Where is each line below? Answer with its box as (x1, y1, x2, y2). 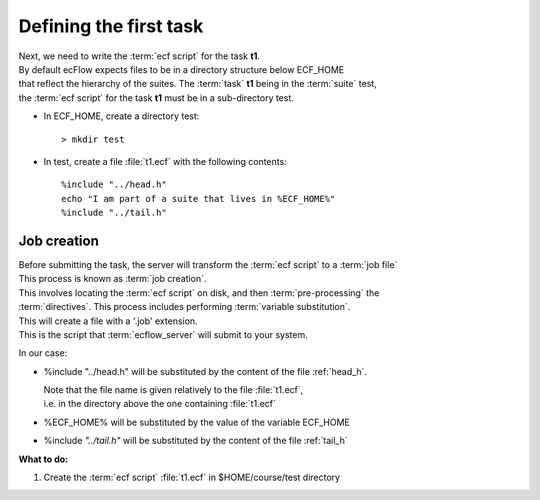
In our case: (18, 347, 68, 359)
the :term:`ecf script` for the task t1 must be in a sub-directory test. (18, 91, 295, 104)
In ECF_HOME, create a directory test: (43, 110, 200, 122)
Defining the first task (18, 15, 204, 37)
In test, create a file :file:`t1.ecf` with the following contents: (43, 155, 287, 167)
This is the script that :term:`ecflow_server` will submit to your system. (18, 328, 309, 340)
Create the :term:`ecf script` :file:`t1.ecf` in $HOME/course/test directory (43, 471, 340, 484)
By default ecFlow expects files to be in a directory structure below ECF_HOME (18, 63, 345, 75)
